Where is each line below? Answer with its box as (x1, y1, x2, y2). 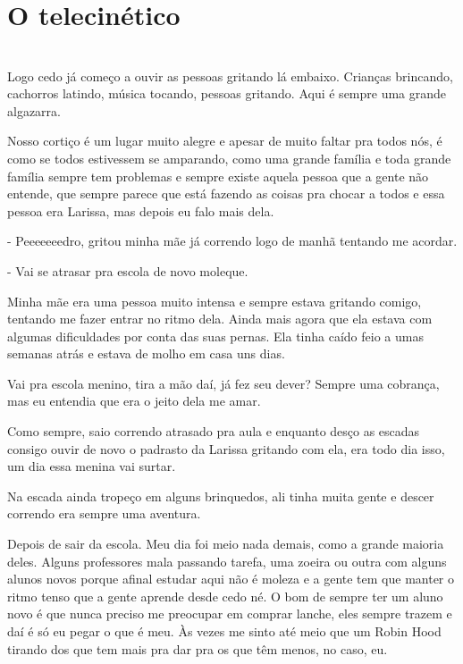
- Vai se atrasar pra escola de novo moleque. (7, 261, 248, 280)
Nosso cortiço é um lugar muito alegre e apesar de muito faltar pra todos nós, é (7, 131, 442, 150)
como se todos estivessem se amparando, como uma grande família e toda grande (7, 148, 451, 167)
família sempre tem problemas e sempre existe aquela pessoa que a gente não (7, 166, 429, 185)
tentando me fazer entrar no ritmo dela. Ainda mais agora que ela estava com (7, 309, 433, 328)
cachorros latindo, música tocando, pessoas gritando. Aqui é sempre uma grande (7, 84, 447, 103)
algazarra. (7, 101, 61, 120)
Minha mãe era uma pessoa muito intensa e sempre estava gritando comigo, (7, 291, 422, 310)
